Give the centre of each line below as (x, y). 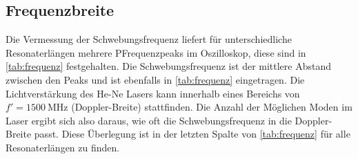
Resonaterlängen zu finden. (63, 147)
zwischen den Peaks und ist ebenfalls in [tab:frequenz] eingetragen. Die (155, 79)
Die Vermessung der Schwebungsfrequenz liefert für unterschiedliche (149, 39)
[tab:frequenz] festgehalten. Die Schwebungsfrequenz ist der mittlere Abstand (169, 66)
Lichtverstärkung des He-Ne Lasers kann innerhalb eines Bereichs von (153, 93)
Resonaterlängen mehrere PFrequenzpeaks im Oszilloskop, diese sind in (156, 52)
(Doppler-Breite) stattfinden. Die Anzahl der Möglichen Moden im (212, 107)
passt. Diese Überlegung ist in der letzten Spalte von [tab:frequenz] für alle (192, 134)
